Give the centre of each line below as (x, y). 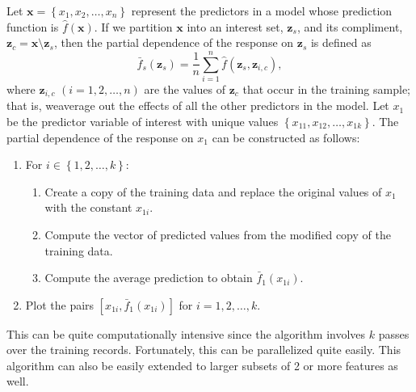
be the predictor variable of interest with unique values (143, 121)
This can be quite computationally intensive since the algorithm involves (186, 333)
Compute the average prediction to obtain (149, 278)
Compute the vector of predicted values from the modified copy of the (218, 234)
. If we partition (133, 26)
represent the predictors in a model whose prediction (262, 11)
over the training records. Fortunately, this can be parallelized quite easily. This (204, 350)
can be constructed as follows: (286, 137)
